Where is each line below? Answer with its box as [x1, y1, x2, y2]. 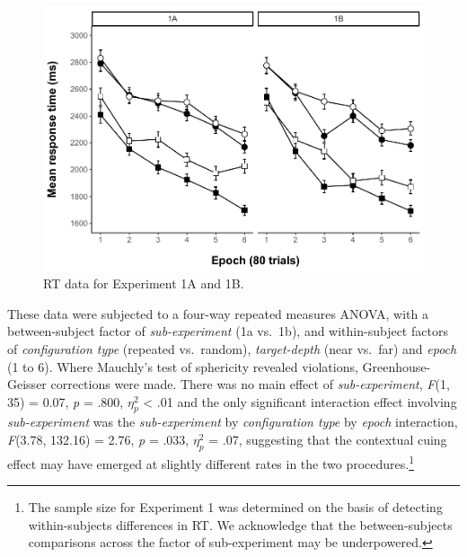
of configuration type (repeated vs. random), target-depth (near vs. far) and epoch [7, 339, 457, 358]
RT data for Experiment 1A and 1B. [43, 274, 244, 293]
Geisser [7, 375, 47, 393]
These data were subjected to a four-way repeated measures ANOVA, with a [7, 304, 429, 323]
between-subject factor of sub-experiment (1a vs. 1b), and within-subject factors [7, 322, 448, 340]
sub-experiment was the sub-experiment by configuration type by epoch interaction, [7, 412, 458, 431]
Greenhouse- [362, 357, 431, 376]
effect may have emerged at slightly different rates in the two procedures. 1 [7, 451, 415, 473]
